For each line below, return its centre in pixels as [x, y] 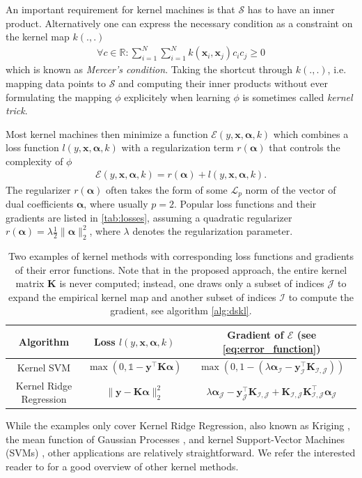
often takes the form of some [166, 189]
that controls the [305, 147]
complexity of [34, 161]
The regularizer [38, 189]
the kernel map [38, 37]
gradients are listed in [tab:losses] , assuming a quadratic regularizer [149, 217]
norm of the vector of [291, 189]
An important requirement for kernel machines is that [120, 9]
